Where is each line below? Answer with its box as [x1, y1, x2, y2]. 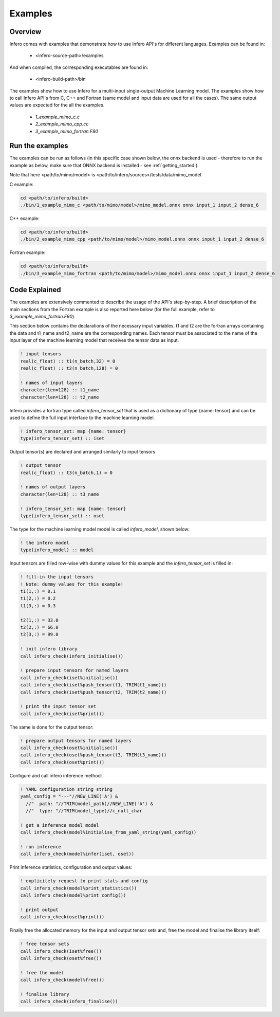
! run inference [20, 844, 62, 849]
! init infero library [20, 646, 78, 652]
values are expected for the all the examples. [9, 102, 105, 108]
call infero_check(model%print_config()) [20, 893, 126, 898]
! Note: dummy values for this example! [20, 581, 123, 587]
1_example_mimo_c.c [35, 114, 80, 120]
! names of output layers [20, 484, 86, 490]
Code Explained [9, 285, 61, 294]
